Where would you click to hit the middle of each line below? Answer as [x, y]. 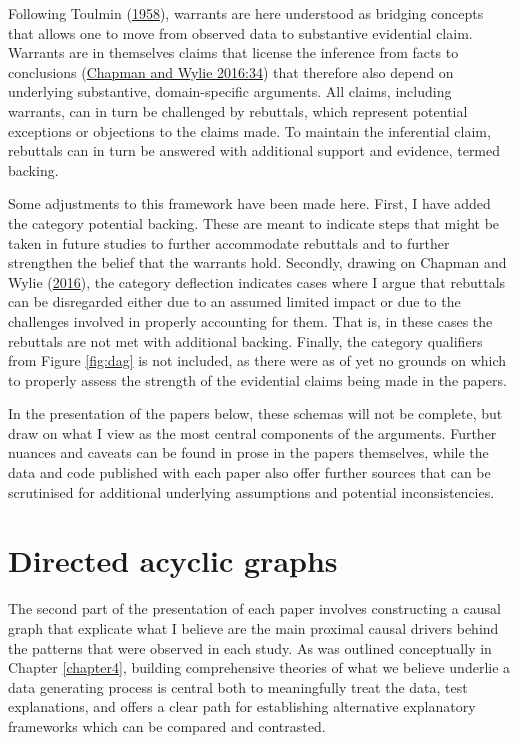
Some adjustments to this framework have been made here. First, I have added [249, 203]
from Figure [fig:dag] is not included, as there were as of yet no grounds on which [257, 360]
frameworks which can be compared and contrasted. [167, 725]
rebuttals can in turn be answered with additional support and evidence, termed [254, 150]
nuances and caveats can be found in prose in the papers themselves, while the [248, 452]
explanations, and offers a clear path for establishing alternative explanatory [242, 706]
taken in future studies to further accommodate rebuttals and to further [229, 242]
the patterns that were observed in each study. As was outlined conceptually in [250, 647]
